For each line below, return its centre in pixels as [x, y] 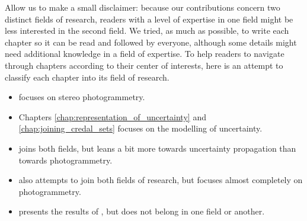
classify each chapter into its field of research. [87, 77]
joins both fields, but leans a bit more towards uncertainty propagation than [157, 148]
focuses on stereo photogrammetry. [82, 97]
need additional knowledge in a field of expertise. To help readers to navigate [145, 54]
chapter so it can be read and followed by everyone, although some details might [151, 42]
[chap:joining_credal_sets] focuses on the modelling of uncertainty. [140, 128]
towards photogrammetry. [65, 160]
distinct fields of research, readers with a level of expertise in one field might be [149, 19]
